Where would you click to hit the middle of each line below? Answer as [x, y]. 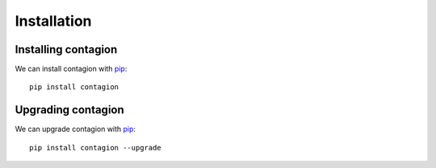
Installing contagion [66, 49]
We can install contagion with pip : [71, 69]
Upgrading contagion [69, 110]
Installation [53, 21]
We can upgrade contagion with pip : [75, 129]
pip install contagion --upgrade [95, 148]
